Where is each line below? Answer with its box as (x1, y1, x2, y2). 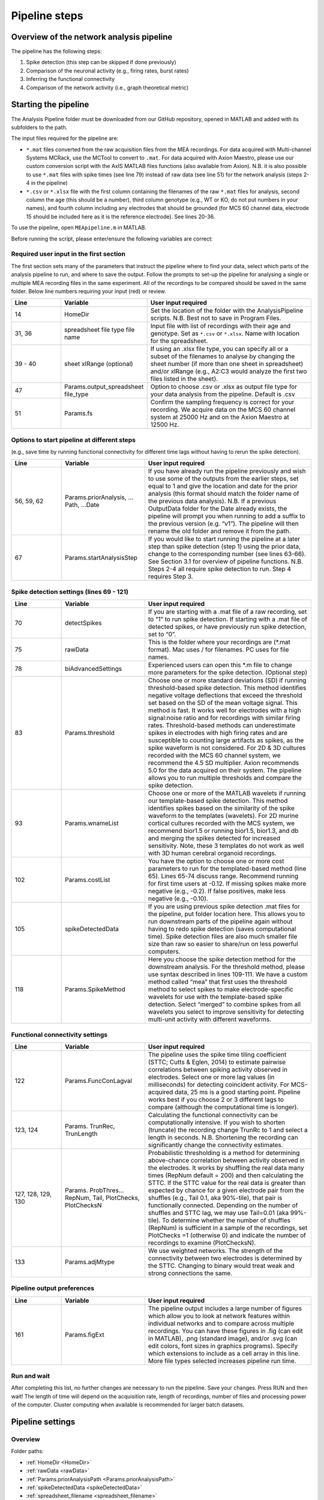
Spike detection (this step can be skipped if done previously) (26, 59, 176, 66)
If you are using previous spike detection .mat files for (148, 902, 300, 911)
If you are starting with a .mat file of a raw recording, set (148, 608, 307, 616)
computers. (148, 947, 181, 956)
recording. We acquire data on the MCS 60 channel (150, 406, 296, 414)
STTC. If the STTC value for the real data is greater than (148, 1178, 306, 1187)
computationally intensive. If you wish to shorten (148, 1118, 285, 1126)
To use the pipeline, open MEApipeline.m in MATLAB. (11, 224, 147, 231)
